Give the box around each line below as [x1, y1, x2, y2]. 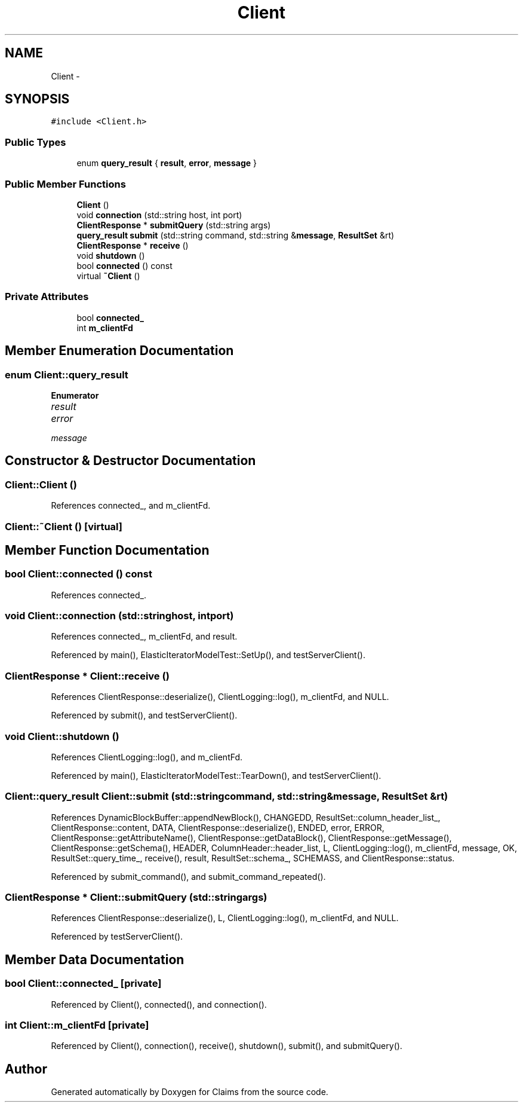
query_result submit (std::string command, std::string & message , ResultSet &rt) [76, 230, 395, 240]
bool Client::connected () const [5, 568, 152, 580]
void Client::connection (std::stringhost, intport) [5, 610, 234, 622]
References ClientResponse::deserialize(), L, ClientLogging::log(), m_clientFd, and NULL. [51, 913, 399, 923]
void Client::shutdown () [5, 730, 119, 742]
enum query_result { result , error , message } [76, 158, 257, 169]
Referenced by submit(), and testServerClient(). [51, 710, 238, 721]
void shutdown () [76, 250, 145, 261]
